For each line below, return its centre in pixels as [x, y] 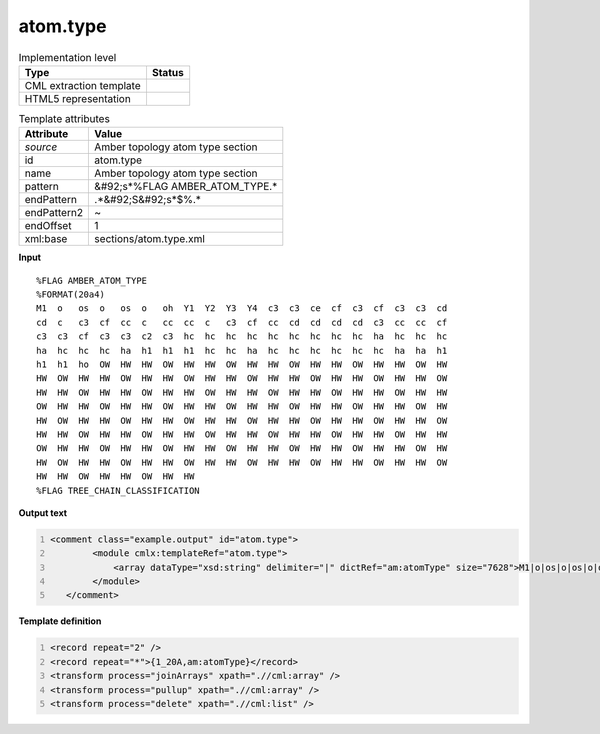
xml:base [46, 239]
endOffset [48, 226]
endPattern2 [54, 213]
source [41, 147]
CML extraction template [82, 85]
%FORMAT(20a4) [70, 294]
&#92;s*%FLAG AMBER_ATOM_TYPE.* [186, 187]
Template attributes [64, 119]
